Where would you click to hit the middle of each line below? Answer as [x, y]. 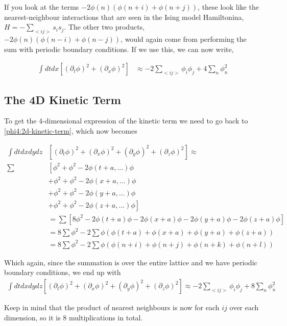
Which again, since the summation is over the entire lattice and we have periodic [131, 262]
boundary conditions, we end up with [63, 272]
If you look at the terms [42, 7]
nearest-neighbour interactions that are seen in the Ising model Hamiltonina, [124, 17]
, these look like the [228, 7]
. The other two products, [104, 27]
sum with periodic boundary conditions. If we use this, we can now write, [119, 49]
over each [244, 307]
